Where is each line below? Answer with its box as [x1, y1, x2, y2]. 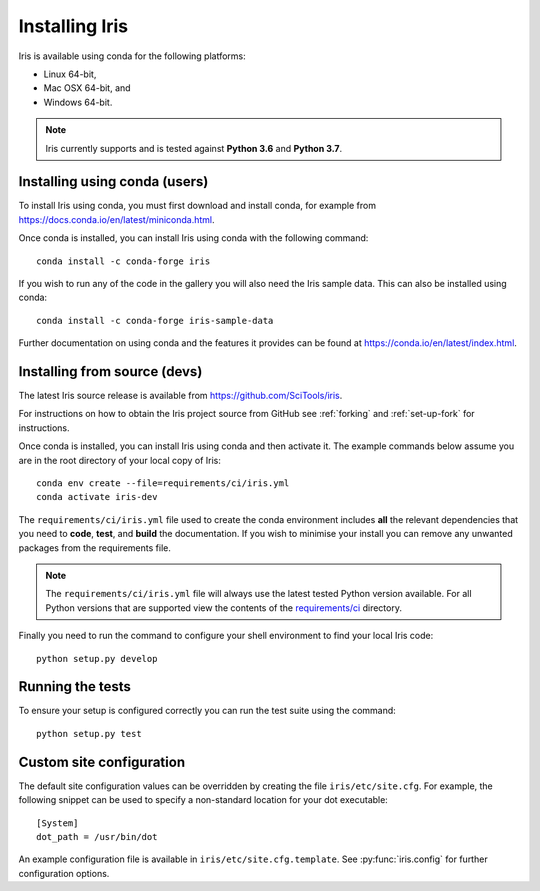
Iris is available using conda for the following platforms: [18, 50, 246, 62]
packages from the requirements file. [18, 541, 172, 554]
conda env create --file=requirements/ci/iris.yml [36, 478, 290, 489]
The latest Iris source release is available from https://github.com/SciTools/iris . [18, 390, 343, 402]
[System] [36, 817, 79, 829]
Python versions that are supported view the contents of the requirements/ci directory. [45, 601, 402, 614]
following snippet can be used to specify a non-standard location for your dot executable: [18, 794, 389, 806]
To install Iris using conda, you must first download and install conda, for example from [18, 200, 377, 212]
